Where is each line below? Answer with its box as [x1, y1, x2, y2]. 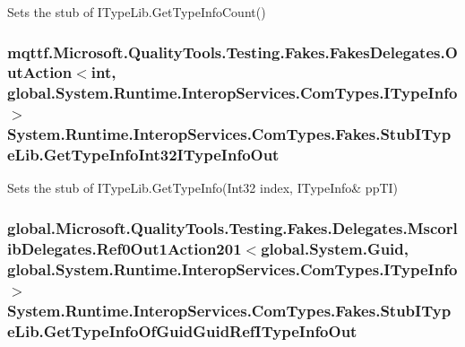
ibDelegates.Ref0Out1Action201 [7, 237, 242, 259]
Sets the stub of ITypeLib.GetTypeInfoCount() [7, 3, 266, 21]
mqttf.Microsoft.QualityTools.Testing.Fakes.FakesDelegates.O [7, 40, 458, 63]
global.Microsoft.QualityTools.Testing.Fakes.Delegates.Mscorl [7, 216, 458, 239]
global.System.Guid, [261, 237, 409, 259]
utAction [7, 61, 73, 83]
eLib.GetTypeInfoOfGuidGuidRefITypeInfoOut [7, 319, 357, 342]
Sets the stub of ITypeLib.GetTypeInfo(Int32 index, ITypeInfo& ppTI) [7, 178, 399, 197]
